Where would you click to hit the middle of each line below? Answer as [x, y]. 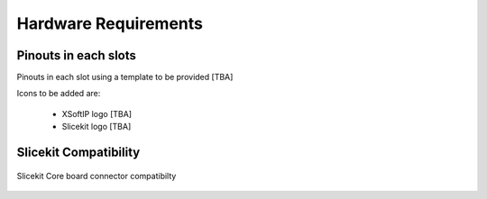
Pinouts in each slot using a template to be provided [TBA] [125, 77]
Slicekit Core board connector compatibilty [96, 176]
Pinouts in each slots [77, 55]
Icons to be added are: [59, 94]
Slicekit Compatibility [78, 153]
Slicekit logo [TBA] [96, 127]
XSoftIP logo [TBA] [97, 113]
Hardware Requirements [110, 23]
